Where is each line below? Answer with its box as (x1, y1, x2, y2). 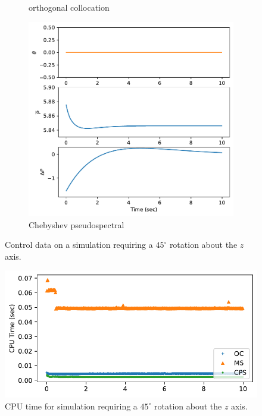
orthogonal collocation (29, 1, 110, 13)
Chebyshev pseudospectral (29, 218, 124, 231)
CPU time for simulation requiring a (5, 399, 138, 412)
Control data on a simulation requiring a (5, 238, 153, 251)
